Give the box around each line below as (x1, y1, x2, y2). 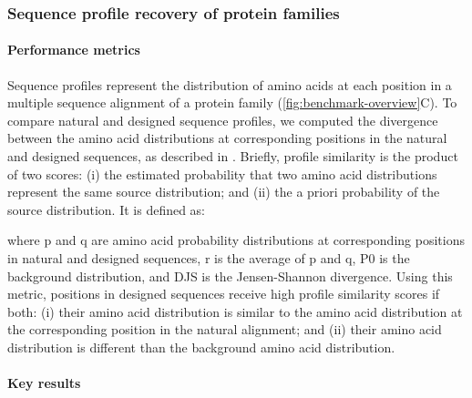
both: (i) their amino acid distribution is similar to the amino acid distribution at (7, 301, 463, 321)
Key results (7, 373, 81, 393)
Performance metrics (7, 40, 140, 59)
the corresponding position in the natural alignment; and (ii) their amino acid (7, 320, 442, 339)
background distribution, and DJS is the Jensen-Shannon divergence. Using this (7, 266, 453, 285)
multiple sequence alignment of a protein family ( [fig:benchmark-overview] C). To (7, 93, 457, 112)
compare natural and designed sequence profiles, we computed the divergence (7, 110, 438, 129)
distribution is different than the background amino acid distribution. (7, 337, 395, 356)
